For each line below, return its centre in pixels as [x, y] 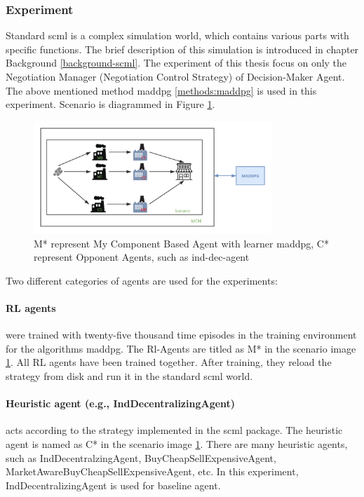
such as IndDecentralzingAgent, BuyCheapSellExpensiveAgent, [141, 457]
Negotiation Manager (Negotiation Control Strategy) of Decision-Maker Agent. [175, 76]
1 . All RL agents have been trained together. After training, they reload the [169, 362]
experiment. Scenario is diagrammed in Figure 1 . [110, 104]
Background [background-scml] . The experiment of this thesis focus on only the [176, 63]
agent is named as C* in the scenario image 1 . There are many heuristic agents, [177, 444]
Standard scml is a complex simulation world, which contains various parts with [177, 35]
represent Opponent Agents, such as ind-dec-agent [142, 257]
